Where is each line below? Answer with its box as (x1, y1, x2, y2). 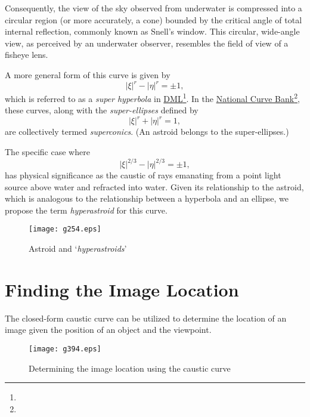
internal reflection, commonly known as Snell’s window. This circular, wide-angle (5, 25, 300, 38)
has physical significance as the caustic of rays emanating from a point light (5, 169, 281, 181)
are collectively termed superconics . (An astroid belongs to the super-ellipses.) (5, 125, 289, 138)
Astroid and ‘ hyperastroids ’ (29, 242, 127, 255)
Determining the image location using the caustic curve (29, 362, 231, 374)
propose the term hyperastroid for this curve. (5, 203, 168, 216)
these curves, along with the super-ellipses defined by (5, 104, 199, 116)
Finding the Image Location (5, 277, 239, 301)
